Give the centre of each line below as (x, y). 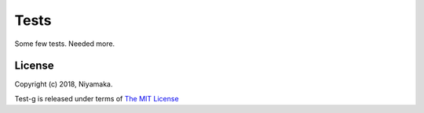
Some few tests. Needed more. (65, 44)
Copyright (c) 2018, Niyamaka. (64, 84)
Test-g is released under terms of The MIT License (97, 98)
